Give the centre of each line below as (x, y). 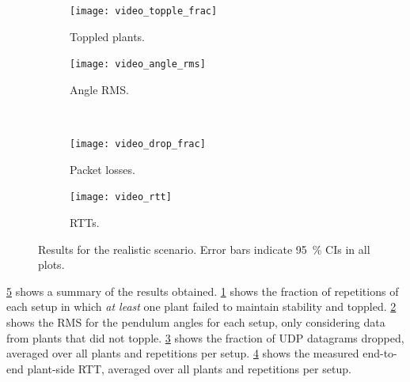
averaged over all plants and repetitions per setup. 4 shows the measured (183, 353)
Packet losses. (102, 169)
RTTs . (85, 222)
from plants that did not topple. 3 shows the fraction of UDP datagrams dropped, (205, 337)
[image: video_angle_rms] (138, 64)
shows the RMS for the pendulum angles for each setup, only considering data (196, 321)
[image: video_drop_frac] (138, 144)
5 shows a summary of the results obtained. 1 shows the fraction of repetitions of (203, 291)
